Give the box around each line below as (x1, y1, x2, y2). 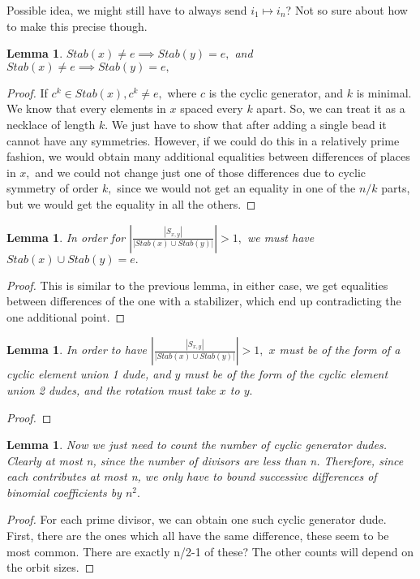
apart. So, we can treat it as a (256, 100, 405, 117)
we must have (246, 228, 315, 245)
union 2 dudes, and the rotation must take (6, 381, 216, 398)
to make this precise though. (6, 17, 148, 34)
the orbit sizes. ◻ (6, 559, 95, 576)
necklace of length (6, 115, 96, 132)
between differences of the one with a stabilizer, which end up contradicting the (6, 292, 401, 309)
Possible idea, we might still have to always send (6, 2, 247, 18)
